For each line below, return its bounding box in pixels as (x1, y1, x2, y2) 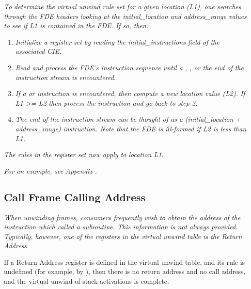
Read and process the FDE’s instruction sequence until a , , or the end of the (15, 62, 244, 72)
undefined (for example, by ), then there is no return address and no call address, (4, 266, 246, 276)
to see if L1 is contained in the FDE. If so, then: (4, 20, 149, 31)
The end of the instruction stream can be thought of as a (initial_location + (15, 114, 241, 124)
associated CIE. (15, 46, 62, 56)
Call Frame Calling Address (4, 189, 146, 204)
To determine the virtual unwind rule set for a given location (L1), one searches (4, 1, 241, 11)
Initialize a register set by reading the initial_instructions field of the (15, 36, 220, 47)
